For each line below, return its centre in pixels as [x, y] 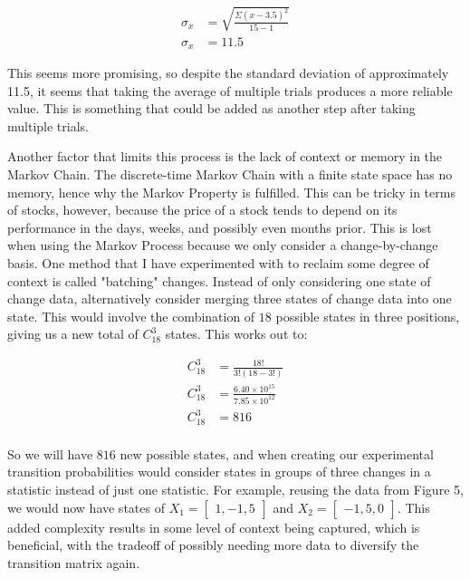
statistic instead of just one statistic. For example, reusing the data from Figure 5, [235, 489]
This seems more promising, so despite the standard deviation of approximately [228, 73]
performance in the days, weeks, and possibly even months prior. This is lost [220, 227]
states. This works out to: [236, 334]
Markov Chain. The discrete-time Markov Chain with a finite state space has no [230, 174]
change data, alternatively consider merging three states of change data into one [230, 299]
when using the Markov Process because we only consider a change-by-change [223, 245]
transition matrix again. [74, 562]
